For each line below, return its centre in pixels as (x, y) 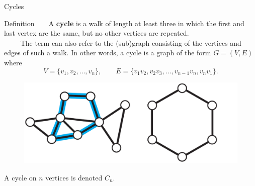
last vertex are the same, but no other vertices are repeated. (97, 33)
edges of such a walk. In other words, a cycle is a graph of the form (108, 53)
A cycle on (20, 177)
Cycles (14, 6)
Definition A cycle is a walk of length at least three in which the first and (124, 23)
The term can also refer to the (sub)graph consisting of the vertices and (131, 42)
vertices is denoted (74, 177)
